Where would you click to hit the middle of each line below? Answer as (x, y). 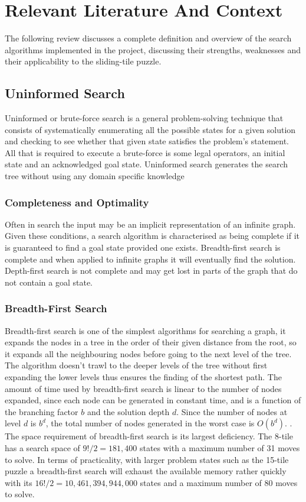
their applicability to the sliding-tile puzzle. (83, 61)
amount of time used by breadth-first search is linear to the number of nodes (143, 388)
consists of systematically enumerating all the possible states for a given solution (150, 129)
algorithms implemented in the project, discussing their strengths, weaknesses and (153, 49)
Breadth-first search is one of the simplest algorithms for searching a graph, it (145, 330)
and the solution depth (128, 411)
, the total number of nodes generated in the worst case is (150, 423)
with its (19, 482)
